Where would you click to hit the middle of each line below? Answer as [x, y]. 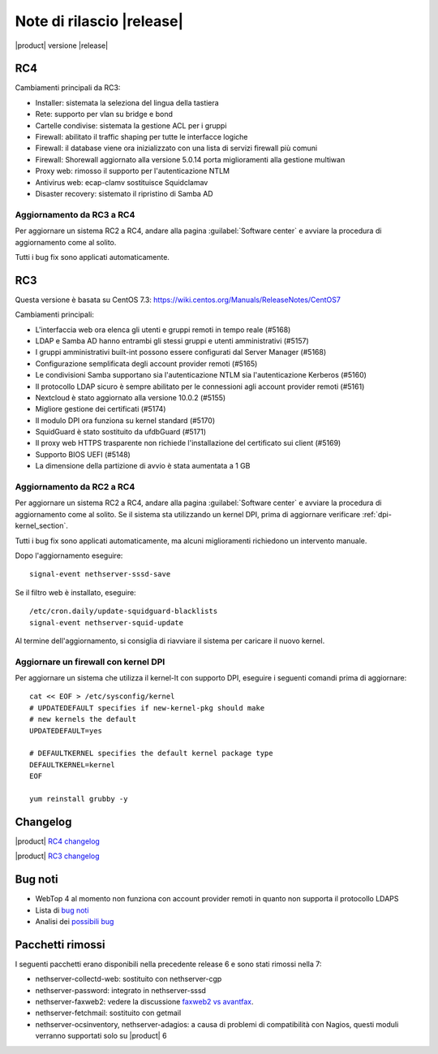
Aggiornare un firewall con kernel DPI [90, 662]
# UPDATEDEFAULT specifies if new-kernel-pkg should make [147, 708]
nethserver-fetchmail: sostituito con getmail [108, 1013]
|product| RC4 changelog [58, 841]
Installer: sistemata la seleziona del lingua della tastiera [127, 102]
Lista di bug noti [62, 910]
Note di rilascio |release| [99, 21]
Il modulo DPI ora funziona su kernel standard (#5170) [125, 420]
